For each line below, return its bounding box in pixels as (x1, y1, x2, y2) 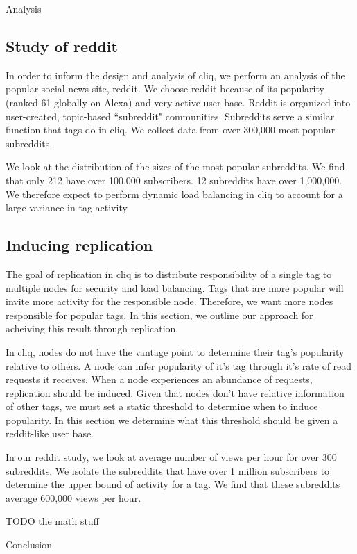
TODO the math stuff (6, 514, 99, 528)
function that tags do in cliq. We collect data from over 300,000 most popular (6, 122, 336, 137)
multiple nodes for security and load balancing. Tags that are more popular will (6, 280, 344, 295)
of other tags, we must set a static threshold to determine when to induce (6, 399, 318, 414)
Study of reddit (6, 35, 118, 56)
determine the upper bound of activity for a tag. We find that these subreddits (6, 477, 340, 491)
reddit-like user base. (6, 426, 94, 441)
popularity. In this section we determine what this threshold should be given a (6, 412, 338, 427)
